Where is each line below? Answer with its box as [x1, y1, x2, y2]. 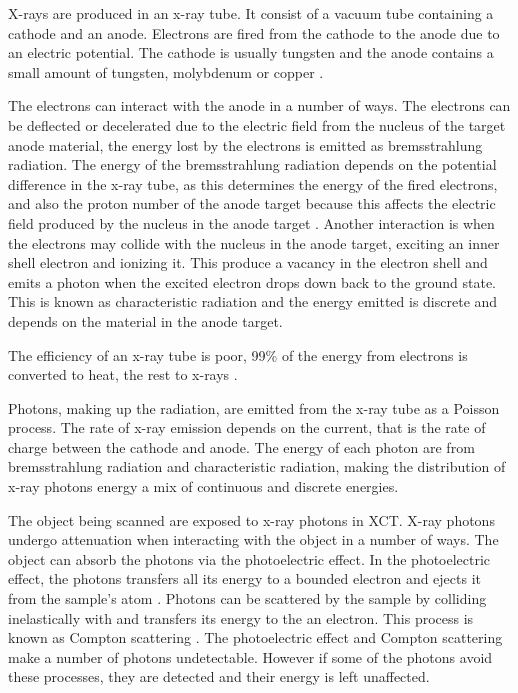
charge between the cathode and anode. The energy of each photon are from [8, 436, 475, 457]
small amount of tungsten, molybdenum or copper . [8, 61, 324, 82]
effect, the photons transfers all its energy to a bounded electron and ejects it [8, 568, 482, 589]
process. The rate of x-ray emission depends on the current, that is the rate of [8, 417, 486, 438]
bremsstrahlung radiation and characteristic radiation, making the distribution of [8, 456, 506, 477]
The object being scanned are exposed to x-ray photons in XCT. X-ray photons [8, 509, 495, 530]
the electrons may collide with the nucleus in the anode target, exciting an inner [8, 232, 500, 253]
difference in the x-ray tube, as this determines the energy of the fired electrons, [8, 173, 498, 194]
